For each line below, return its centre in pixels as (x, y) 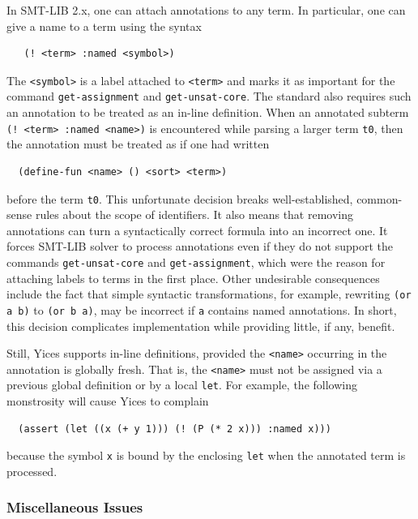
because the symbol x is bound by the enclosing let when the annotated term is (206, 455)
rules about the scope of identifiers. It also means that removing (194, 214)
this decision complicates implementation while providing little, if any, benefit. (201, 326)
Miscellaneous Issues (75, 507)
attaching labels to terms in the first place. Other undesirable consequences (193, 278)
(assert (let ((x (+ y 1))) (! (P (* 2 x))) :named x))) (175, 429)
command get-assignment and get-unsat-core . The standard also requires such (209, 96)
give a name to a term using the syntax (104, 26)
